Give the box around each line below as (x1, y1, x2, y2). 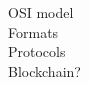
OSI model (8, 2, 74, 22)
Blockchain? (8, 60, 81, 81)
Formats (8, 21, 59, 42)
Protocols (8, 41, 66, 62)
